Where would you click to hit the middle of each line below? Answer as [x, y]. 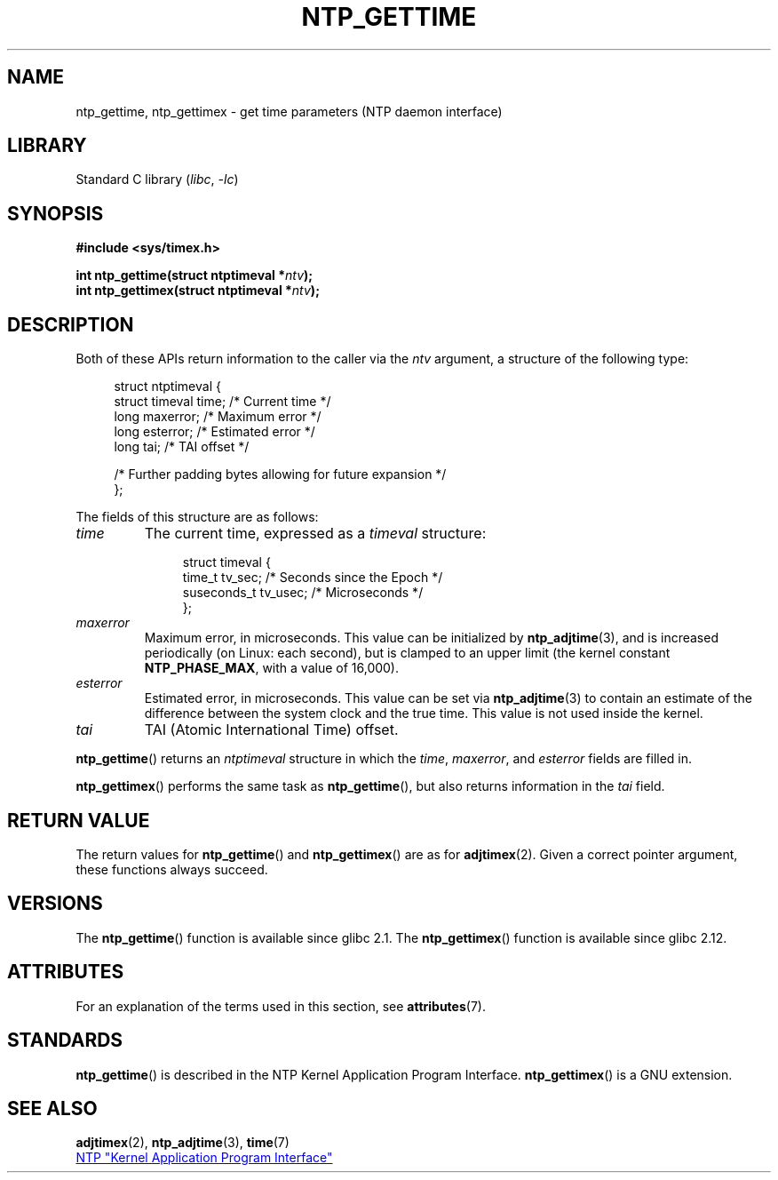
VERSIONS [55, 904]
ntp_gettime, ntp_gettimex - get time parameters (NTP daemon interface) [289, 111]
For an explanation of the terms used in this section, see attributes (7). [281, 1006]
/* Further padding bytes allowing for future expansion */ [280, 474]
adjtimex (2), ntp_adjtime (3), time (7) [183, 1143]
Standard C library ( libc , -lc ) [157, 179]
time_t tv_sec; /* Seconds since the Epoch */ [313, 578]
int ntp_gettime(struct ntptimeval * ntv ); [194, 275]
